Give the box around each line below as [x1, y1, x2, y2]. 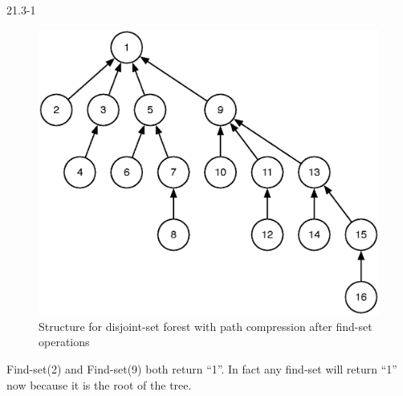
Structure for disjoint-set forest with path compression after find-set [39, 317, 372, 334]
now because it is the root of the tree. [6, 376, 192, 393]
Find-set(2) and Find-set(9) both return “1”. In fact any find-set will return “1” [6, 361, 397, 378]
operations [39, 333, 90, 350]
